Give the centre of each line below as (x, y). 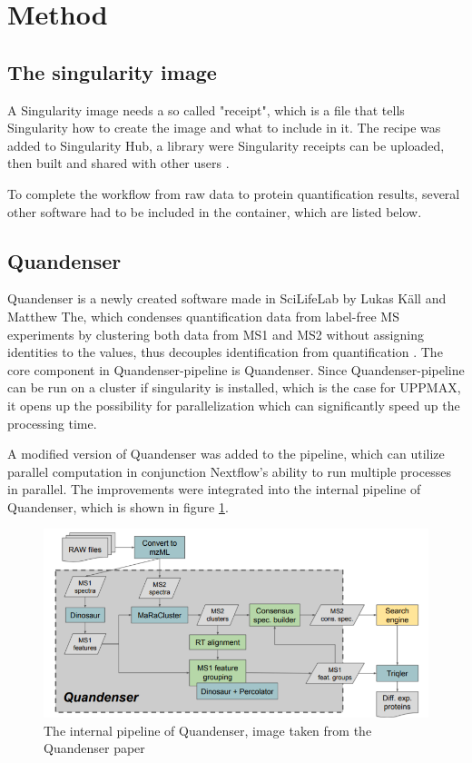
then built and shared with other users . (118, 163)
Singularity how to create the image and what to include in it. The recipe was (224, 128)
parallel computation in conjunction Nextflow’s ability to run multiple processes (229, 471)
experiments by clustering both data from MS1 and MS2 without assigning (216, 334)
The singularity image (112, 71)
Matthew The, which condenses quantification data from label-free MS (203, 316)
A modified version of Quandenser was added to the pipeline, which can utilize (226, 454)
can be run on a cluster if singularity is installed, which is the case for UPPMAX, (234, 387)
